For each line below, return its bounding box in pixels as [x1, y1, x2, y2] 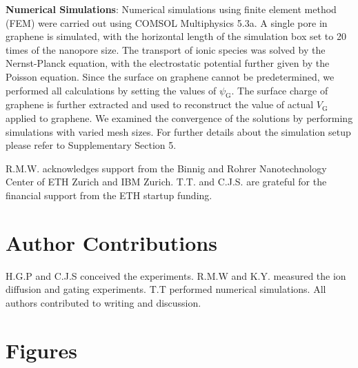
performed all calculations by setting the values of [6, 83, 217, 97]
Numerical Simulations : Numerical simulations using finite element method [6, 2, 337, 16]
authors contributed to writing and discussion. [6, 295, 201, 309]
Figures [6, 336, 77, 364]
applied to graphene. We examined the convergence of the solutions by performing [6, 110, 353, 125]
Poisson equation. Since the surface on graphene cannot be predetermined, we [6, 69, 335, 83]
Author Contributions [6, 228, 217, 256]
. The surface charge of [231, 83, 328, 97]
